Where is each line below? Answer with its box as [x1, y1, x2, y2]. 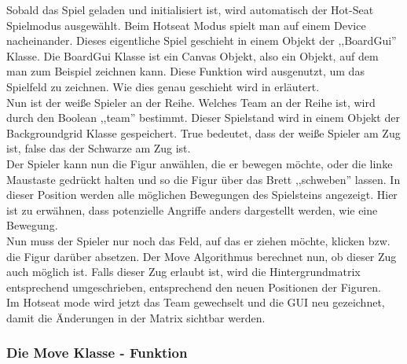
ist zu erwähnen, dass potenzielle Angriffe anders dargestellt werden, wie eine [6, 201, 378, 218]
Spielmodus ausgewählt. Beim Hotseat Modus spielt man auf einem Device [6, 17, 366, 33]
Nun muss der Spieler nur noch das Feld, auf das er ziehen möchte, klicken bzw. [6, 232, 390, 248]
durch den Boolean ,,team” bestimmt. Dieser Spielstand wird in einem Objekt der [6, 109, 400, 126]
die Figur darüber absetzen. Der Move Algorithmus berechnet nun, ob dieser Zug [6, 248, 397, 264]
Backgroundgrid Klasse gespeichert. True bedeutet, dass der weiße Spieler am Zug [6, 124, 401, 141]
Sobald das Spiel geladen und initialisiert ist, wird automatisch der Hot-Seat [6, 2, 374, 17]
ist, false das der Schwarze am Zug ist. [6, 140, 191, 156]
